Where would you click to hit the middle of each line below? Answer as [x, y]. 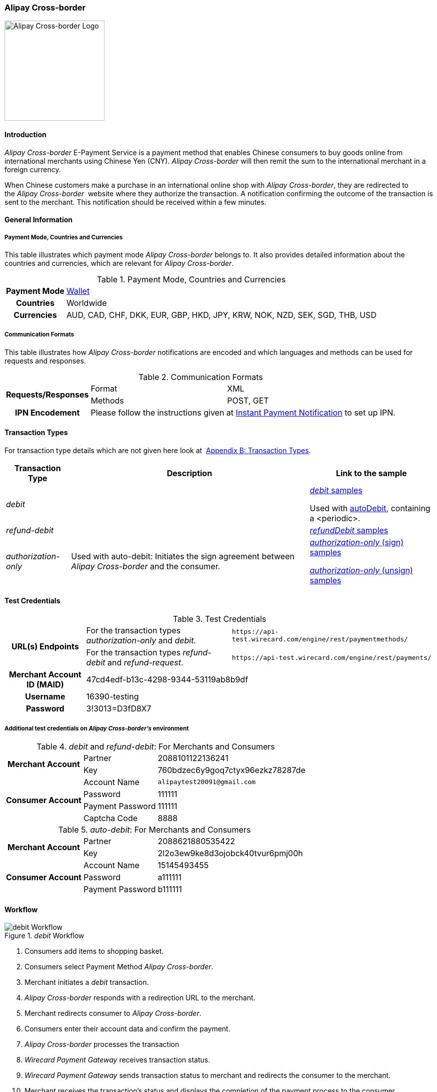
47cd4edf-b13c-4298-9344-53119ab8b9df [167, 680]
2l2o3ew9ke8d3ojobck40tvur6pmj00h [230, 853]
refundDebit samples [349, 530]
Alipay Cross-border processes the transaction [102, 1044]
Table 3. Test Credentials [219, 619]
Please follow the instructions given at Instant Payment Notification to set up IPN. [243, 412]
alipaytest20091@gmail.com [207, 782]
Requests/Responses [47, 394]
